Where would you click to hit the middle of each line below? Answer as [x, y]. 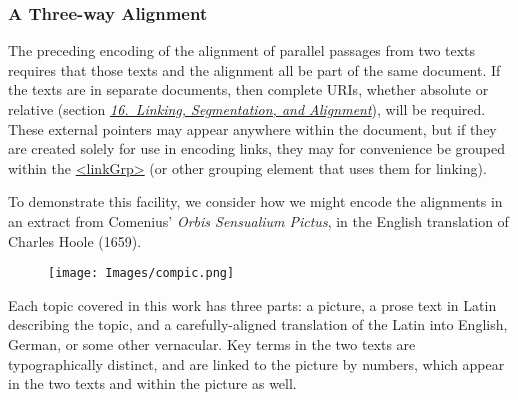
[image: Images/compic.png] [141, 273]
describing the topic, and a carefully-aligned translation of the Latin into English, [258, 324]
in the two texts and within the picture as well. [152, 383]
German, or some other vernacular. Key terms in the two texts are [212, 344]
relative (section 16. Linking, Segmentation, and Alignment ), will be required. [247, 109]
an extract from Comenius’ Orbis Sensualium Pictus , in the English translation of [258, 220]
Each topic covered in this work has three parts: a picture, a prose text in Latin [252, 304]
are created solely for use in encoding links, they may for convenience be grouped [257, 148]
